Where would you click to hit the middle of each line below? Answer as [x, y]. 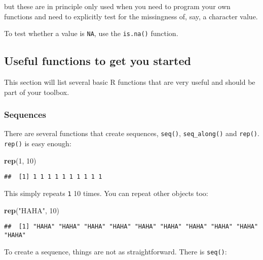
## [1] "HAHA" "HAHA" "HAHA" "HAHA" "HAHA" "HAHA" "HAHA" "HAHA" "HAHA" [131, 227]
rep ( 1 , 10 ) [20, 160]
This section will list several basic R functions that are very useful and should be [130, 82]
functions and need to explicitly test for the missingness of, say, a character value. [131, 16]
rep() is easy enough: [38, 143]
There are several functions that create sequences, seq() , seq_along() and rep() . [132, 133]
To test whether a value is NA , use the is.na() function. [91, 33]
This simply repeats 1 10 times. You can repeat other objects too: [106, 193]
